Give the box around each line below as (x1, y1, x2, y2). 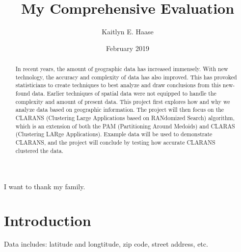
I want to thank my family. (4, 181, 85, 192)
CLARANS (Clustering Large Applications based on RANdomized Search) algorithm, (15, 114, 235, 122)
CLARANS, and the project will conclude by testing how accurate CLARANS (15, 138, 215, 147)
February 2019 (106, 43, 149, 53)
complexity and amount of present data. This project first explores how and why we (15, 97, 230, 105)
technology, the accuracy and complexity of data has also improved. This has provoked (15, 73, 237, 81)
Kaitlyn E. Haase (102, 26, 154, 37)
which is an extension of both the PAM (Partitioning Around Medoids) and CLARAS (15, 122, 235, 130)
